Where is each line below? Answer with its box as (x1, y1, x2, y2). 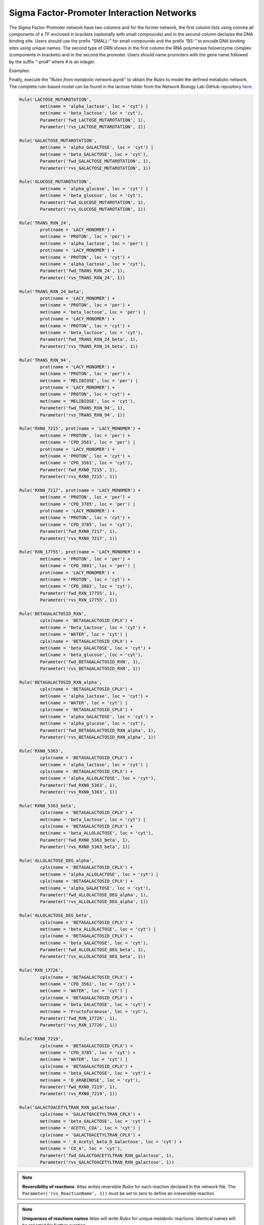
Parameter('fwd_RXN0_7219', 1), (40, 1084, 117, 1090)
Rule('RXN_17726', (19, 968, 64, 973)
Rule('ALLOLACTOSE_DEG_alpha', (19, 858, 95, 863)
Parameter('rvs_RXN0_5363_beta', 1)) (40, 844, 131, 850)
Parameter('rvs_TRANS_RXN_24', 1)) (40, 275, 126, 280)
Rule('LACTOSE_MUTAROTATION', (19, 97, 92, 102)
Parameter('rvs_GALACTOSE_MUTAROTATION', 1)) (40, 165, 151, 171)
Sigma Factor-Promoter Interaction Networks (9, 7, 197, 18)
